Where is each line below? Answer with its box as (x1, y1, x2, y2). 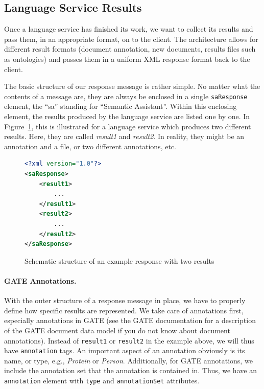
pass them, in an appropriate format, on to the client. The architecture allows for (4, 33, 258, 44)
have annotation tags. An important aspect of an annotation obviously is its (4, 345, 245, 356)
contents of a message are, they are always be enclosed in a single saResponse (4, 90, 248, 101)
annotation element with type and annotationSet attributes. (4, 375, 200, 385)
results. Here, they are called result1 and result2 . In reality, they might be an (4, 131, 245, 142)
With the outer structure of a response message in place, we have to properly (4, 295, 246, 306)
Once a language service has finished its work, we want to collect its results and (4, 24, 253, 34)
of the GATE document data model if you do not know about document (4, 325, 230, 335)
